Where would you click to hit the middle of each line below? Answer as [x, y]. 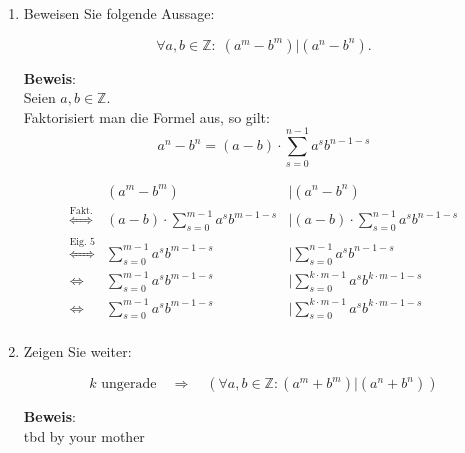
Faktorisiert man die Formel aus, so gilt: [146, 116]
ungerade [129, 384]
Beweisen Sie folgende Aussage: [119, 13]
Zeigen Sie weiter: [77, 351]
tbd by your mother [84, 435]
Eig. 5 [82, 242]
